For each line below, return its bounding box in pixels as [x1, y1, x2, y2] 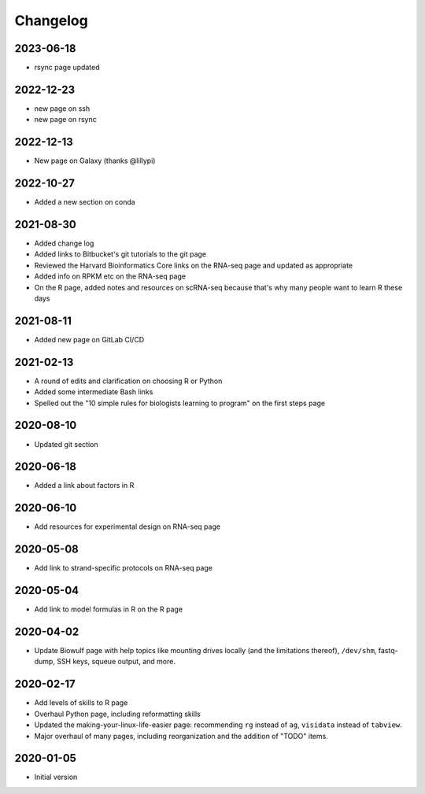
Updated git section [34, 439, 98, 449]
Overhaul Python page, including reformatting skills [34, 709, 201, 718]
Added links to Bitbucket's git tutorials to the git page [34, 249, 207, 259]
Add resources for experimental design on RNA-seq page [34, 522, 220, 531]
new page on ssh [34, 103, 91, 113]
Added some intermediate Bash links [34, 387, 153, 397]
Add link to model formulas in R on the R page [34, 604, 183, 614]
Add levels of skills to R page [34, 698, 128, 707]
